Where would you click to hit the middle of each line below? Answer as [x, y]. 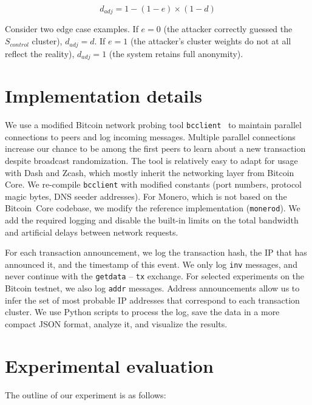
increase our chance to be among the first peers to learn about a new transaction [155, 148]
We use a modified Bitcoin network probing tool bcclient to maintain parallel [153, 125]
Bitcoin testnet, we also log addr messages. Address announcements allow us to [152, 288]
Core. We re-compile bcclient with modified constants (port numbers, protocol [153, 184]
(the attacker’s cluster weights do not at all [211, 41]
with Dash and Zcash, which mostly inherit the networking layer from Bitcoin [150, 172]
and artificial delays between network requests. [92, 232]
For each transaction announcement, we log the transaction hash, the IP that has [156, 252]
